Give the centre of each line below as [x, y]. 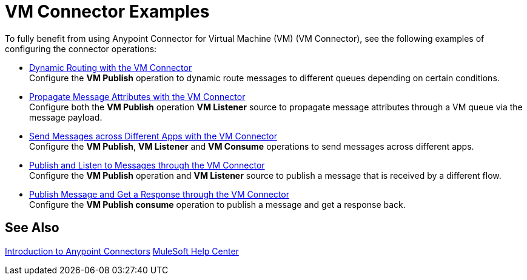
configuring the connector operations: [81, 48]
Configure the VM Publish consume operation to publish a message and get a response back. [217, 204]
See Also [32, 228]
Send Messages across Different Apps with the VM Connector [153, 136]
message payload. [66, 117]
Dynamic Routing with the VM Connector [111, 67]
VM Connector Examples [107, 12]
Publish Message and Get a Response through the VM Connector [159, 194]
